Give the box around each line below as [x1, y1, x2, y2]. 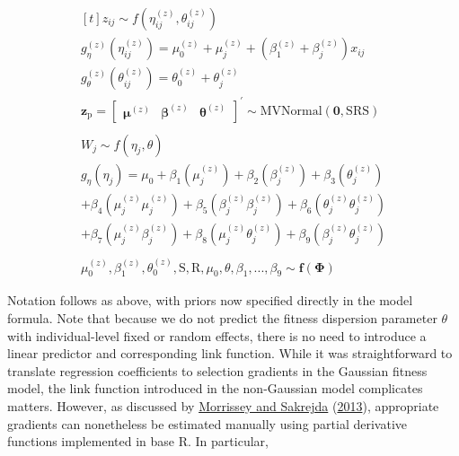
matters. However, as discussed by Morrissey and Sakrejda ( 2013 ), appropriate [7, 397, 439, 416]
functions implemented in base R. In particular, [7, 432, 269, 451]
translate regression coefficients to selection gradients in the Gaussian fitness [7, 361, 428, 380]
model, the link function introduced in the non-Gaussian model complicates [7, 379, 423, 398]
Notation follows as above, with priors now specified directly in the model [7, 291, 413, 310]
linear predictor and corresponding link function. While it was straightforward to [7, 344, 453, 363]
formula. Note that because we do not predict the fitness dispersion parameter [7, 309, 437, 328]
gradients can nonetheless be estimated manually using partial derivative [7, 414, 408, 433]
